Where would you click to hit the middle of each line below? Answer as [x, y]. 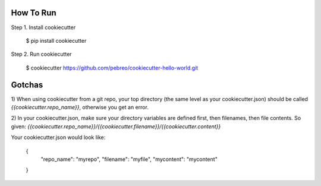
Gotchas [27, 85]
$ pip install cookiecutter [56, 40]
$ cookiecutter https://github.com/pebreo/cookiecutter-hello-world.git [112, 68]
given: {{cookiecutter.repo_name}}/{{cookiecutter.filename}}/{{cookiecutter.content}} [116, 126]
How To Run [34, 13]
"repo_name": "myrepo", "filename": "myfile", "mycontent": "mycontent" [129, 159]
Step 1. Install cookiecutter [43, 27]
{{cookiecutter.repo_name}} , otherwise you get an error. [80, 107]
